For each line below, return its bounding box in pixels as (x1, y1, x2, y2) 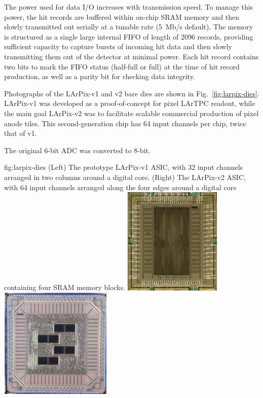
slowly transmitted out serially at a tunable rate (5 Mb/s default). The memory (4, 21, 253, 32)
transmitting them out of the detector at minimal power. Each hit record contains (4, 51, 259, 61)
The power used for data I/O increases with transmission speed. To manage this (4, 2, 253, 12)
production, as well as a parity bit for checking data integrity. (4, 71, 195, 82)
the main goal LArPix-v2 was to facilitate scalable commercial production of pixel (4, 107, 259, 118)
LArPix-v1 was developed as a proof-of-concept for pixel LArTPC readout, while (4, 98, 255, 108)
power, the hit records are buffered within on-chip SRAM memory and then (4, 11, 240, 22)
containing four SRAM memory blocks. (4, 282, 126, 293)
